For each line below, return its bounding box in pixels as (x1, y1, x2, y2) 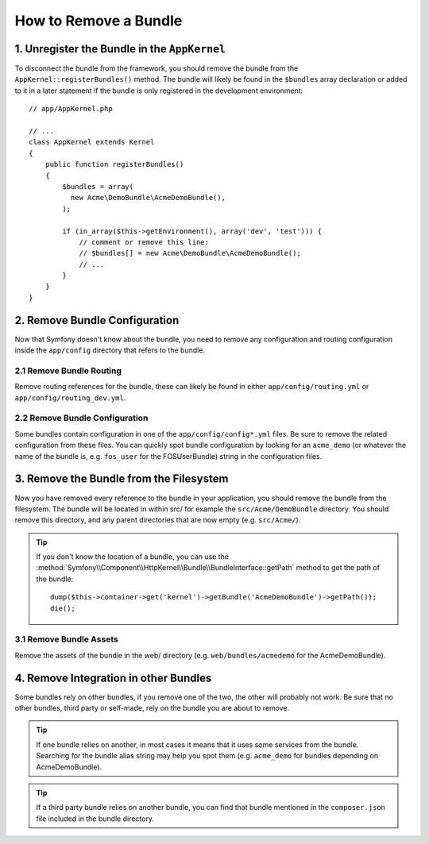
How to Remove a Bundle (14, 12, 183, 29)
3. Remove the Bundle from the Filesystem (14, 472, 229, 486)
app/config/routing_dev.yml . (14, 393, 126, 403)
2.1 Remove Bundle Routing (14, 365, 122, 376)
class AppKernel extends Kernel (29, 137, 155, 147)
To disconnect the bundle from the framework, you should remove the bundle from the (14, 64, 299, 73)
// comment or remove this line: (79, 237, 210, 246)
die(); (50, 603, 75, 613)
